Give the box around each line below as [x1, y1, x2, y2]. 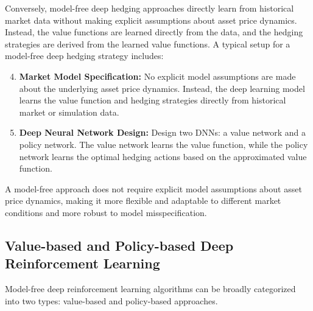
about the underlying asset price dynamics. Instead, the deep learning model [19, 82, 305, 94]
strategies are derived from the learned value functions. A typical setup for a [5, 37, 290, 50]
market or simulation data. [19, 105, 119, 118]
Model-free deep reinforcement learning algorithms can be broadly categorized [5, 282, 296, 295]
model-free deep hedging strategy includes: [5, 49, 164, 62]
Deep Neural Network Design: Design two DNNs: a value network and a [19, 126, 306, 139]
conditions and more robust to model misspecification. [5, 206, 207, 218]
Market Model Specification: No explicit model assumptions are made [19, 69, 296, 82]
